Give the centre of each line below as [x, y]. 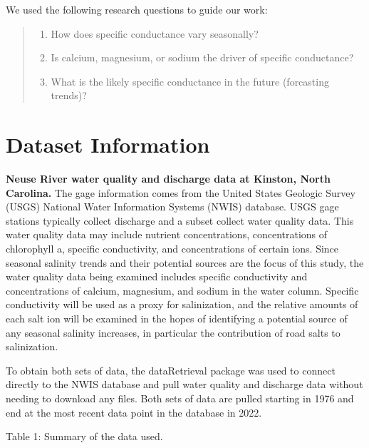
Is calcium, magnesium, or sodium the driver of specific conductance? [202, 57]
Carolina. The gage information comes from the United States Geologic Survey [181, 192]
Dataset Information [108, 144]
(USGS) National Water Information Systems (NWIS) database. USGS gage [172, 207]
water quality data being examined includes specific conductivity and [157, 276]
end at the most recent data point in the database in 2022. [134, 412]
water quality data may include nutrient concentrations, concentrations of [167, 234]
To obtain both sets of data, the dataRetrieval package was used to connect [171, 370]
